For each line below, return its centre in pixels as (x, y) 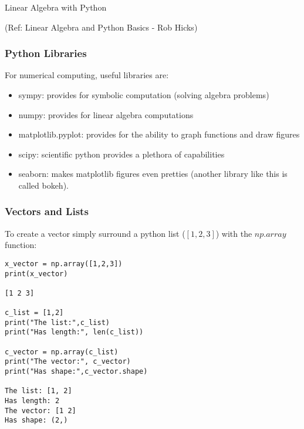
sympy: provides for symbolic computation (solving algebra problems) (144, 94)
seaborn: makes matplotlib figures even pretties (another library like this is (153, 174)
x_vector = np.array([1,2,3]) (64, 264)
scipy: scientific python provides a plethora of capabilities (121, 154)
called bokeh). (43, 185)
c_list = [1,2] (34, 313)
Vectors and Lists (47, 211)
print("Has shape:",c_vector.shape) (76, 372)
